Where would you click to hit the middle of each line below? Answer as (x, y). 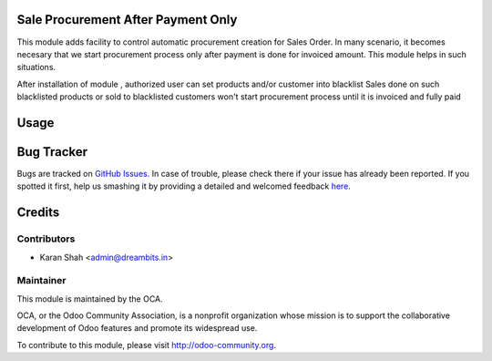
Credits (38, 213)
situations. (36, 67)
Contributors (46, 239)
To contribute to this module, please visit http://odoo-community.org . (147, 345)
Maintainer (41, 281)
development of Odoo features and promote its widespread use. (137, 328)
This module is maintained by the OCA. (90, 299)
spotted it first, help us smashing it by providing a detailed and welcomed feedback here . (184, 186)
